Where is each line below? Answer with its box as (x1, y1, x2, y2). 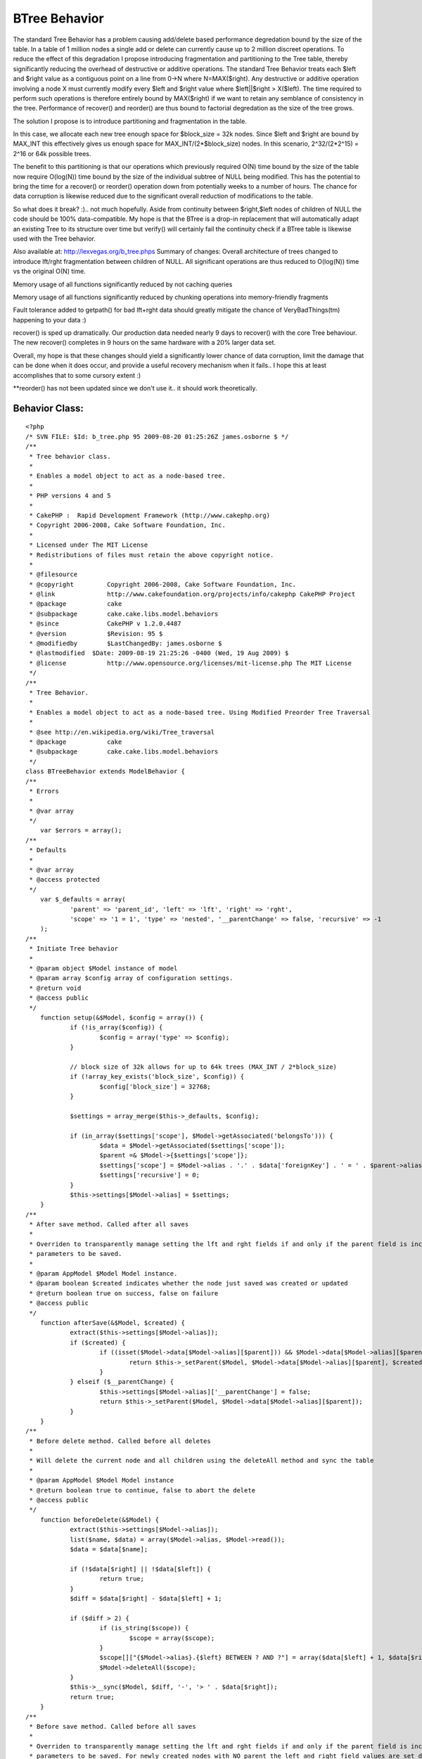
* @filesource (29, 571, 78, 578)
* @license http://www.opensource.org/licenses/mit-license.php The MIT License (29, 659, 352, 667)
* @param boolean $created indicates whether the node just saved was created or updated (29, 1279, 348, 1288)
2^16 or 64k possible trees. (13, 149, 91, 158)
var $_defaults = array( (39, 896, 126, 903)
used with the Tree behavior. (13, 234, 96, 243)
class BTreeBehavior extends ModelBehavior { (25, 768, 186, 775)
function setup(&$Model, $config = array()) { (39, 1013, 204, 1022)
